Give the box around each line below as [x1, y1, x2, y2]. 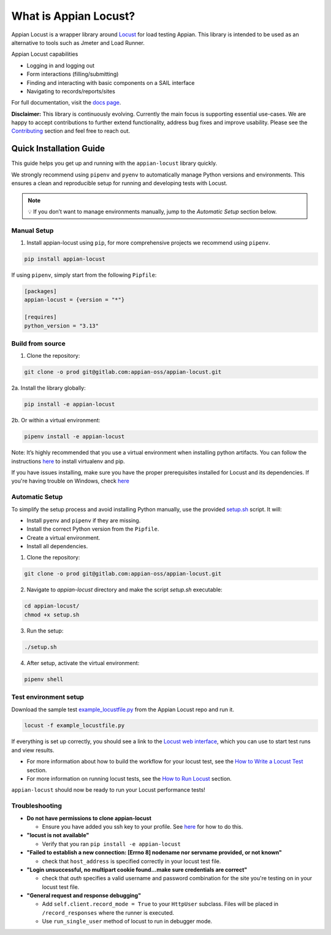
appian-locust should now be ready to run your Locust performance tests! [11, 786, 205, 794]
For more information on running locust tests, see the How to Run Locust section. [26, 775, 232, 783]
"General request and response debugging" [26, 892, 141, 899]
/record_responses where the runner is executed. [42, 909, 175, 916]
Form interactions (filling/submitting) [26, 71, 119, 78]
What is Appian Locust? [11, 9, 135, 23]
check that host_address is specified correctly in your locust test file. [42, 858, 221, 865]
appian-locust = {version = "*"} [24, 296, 125, 304]
